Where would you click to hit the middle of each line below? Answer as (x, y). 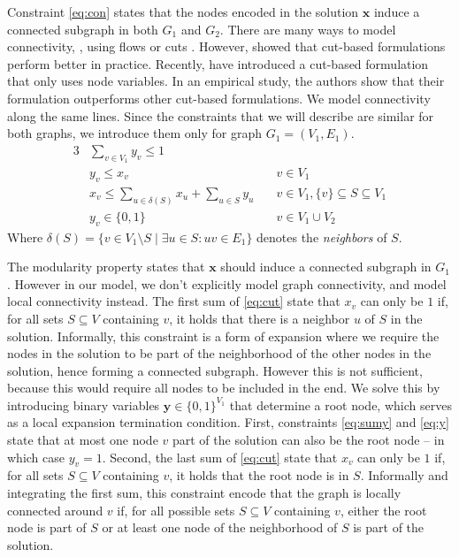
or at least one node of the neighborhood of (220, 527)
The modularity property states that (106, 267)
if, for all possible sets (176, 510)
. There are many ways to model (308, 29)
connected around (55, 510)
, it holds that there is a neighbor (260, 318)
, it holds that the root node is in (259, 475)
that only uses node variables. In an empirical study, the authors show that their (226, 81)
